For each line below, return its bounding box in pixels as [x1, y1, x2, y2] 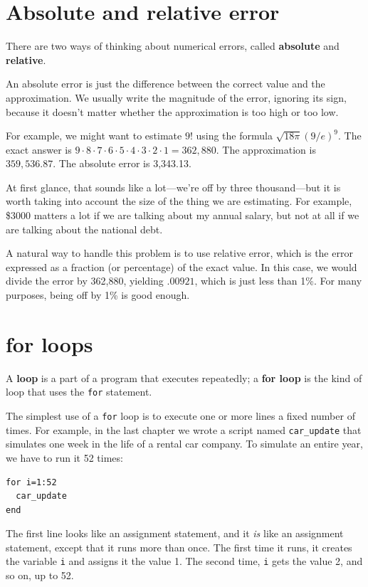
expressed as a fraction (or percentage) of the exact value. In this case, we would [6, 259, 357, 274]
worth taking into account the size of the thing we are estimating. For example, [6, 194, 352, 208]
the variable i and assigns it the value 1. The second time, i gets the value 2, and [6, 554, 363, 569]
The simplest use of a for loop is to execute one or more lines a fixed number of [6, 408, 355, 423]
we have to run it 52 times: [6, 450, 123, 465]
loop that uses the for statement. [6, 384, 152, 399]
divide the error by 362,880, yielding [6, 273, 164, 288]
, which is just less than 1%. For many [194, 273, 362, 288]
